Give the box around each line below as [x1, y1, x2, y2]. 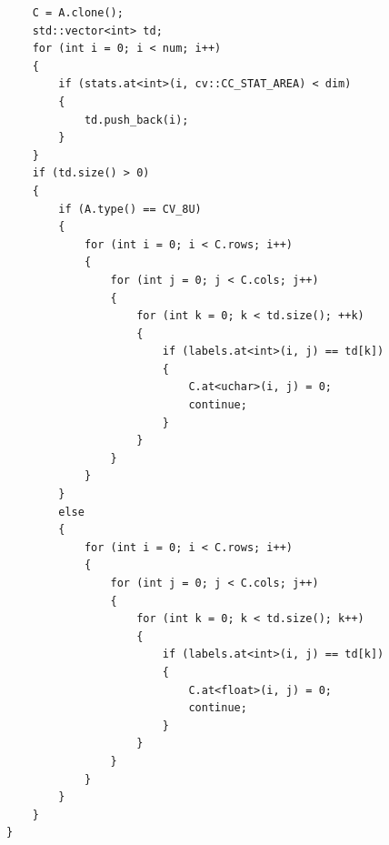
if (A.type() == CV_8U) [58, 202, 202, 216]
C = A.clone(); [32, 6, 124, 19]
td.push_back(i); [84, 113, 189, 126]
